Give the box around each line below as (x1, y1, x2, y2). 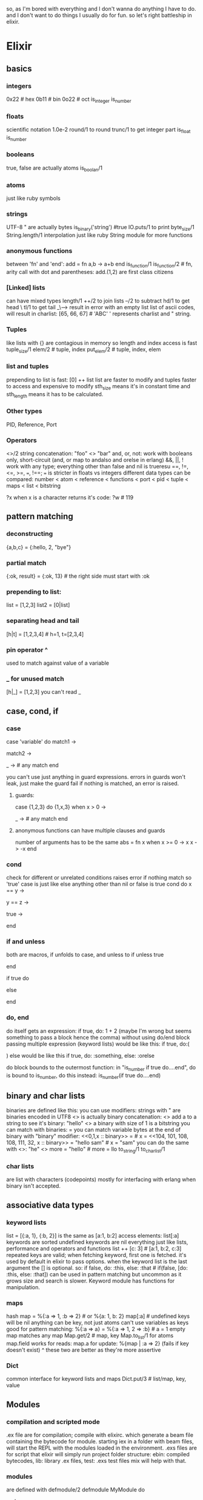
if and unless (6, 937, 45, 946)
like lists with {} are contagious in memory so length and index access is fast (6, 339, 198, 346)
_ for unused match (6, 674, 65, 683)
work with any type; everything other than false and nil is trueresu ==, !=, (6, 463, 189, 470)
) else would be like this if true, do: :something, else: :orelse (6, 1052, 155, 1059)
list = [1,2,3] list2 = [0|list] (6, 601, 70, 609)
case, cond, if (6, 706, 59, 716)
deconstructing (6, 530, 53, 538)
